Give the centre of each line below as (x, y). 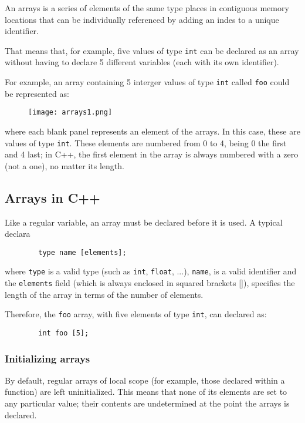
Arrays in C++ (52, 197)
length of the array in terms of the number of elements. (104, 294)
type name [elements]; (82, 252)
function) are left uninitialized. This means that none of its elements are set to (146, 392)
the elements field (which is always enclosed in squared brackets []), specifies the (150, 283)
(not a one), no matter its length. (65, 165)
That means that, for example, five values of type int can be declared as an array (152, 50)
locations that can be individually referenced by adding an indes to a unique (142, 19)
